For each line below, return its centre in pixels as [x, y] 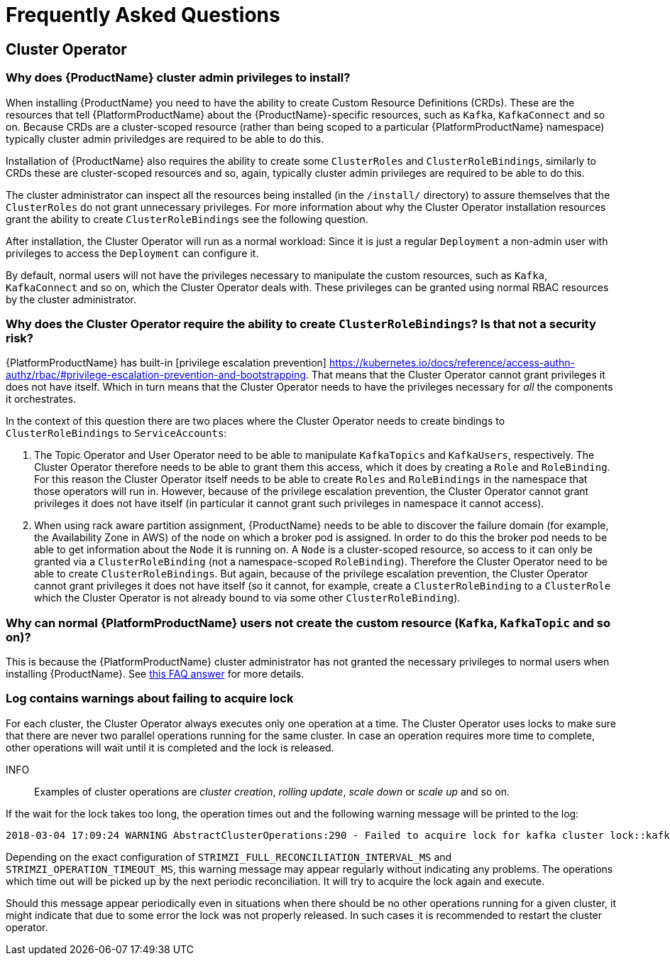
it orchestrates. [41, 399]
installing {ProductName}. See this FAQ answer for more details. [155, 674]
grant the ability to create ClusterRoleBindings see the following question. [187, 219]
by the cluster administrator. [71, 299]
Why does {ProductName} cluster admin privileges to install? [178, 78]
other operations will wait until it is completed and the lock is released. [170, 747]
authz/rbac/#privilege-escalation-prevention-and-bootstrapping [156, 375]
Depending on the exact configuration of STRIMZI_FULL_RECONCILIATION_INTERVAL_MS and [229, 857]
